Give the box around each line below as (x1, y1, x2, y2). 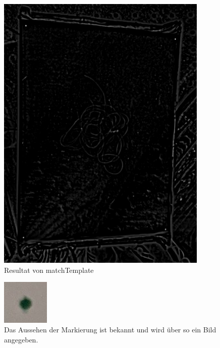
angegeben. (4, 334, 38, 344)
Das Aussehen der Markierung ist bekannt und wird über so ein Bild (4, 324, 216, 335)
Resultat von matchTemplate (4, 264, 94, 275)
